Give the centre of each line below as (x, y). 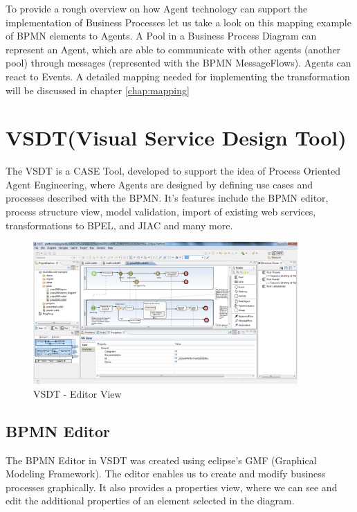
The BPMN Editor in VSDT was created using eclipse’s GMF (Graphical (161, 460)
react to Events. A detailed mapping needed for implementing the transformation (178, 76)
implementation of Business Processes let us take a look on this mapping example (178, 22)
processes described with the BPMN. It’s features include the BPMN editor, (167, 198)
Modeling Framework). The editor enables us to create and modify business (166, 474)
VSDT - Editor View (77, 393)
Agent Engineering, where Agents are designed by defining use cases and (159, 184)
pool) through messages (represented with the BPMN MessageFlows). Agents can (178, 63)
